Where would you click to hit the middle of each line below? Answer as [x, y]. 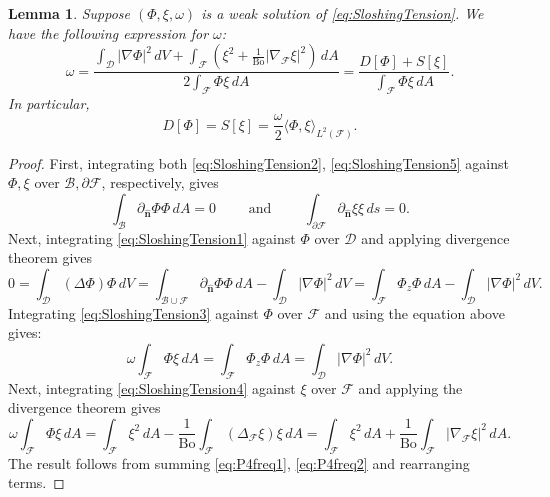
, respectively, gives [160, 182]
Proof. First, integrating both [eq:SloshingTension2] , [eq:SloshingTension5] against [258, 162]
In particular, [49, 102]
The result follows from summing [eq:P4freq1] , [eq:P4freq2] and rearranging [239, 462]
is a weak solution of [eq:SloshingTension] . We [342, 13]
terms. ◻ [36, 482]
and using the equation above [414, 312]
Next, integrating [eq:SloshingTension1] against [152, 237]
